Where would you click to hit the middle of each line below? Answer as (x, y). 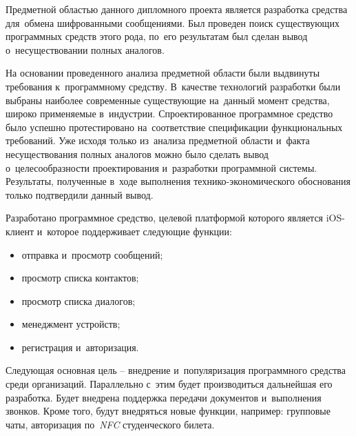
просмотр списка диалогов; (78, 300)
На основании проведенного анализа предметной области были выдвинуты (163, 73)
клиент (20, 231)
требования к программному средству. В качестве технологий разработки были (173, 86)
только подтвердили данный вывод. (80, 194)
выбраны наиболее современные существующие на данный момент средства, (168, 100)
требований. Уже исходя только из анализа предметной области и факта (158, 140)
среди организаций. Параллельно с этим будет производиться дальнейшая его (169, 384)
